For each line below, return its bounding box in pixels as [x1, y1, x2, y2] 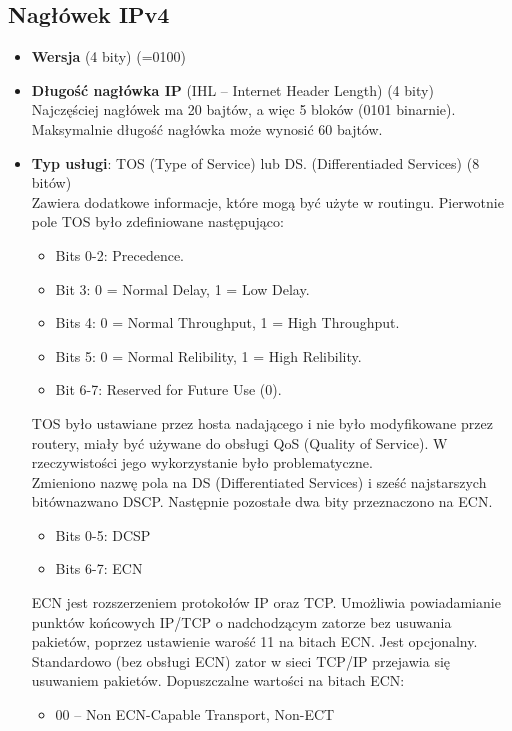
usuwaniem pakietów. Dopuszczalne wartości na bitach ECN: [31, 670, 405, 691]
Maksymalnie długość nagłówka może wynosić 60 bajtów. [31, 118, 383, 139]
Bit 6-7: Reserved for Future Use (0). [55, 379, 282, 400]
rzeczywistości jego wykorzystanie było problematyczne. [31, 452, 373, 473]
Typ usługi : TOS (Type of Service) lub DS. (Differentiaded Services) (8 [31, 152, 480, 173]
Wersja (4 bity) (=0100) [31, 46, 187, 67]
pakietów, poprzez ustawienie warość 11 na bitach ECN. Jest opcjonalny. [31, 631, 478, 652]
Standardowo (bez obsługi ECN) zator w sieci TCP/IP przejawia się [31, 650, 451, 671]
